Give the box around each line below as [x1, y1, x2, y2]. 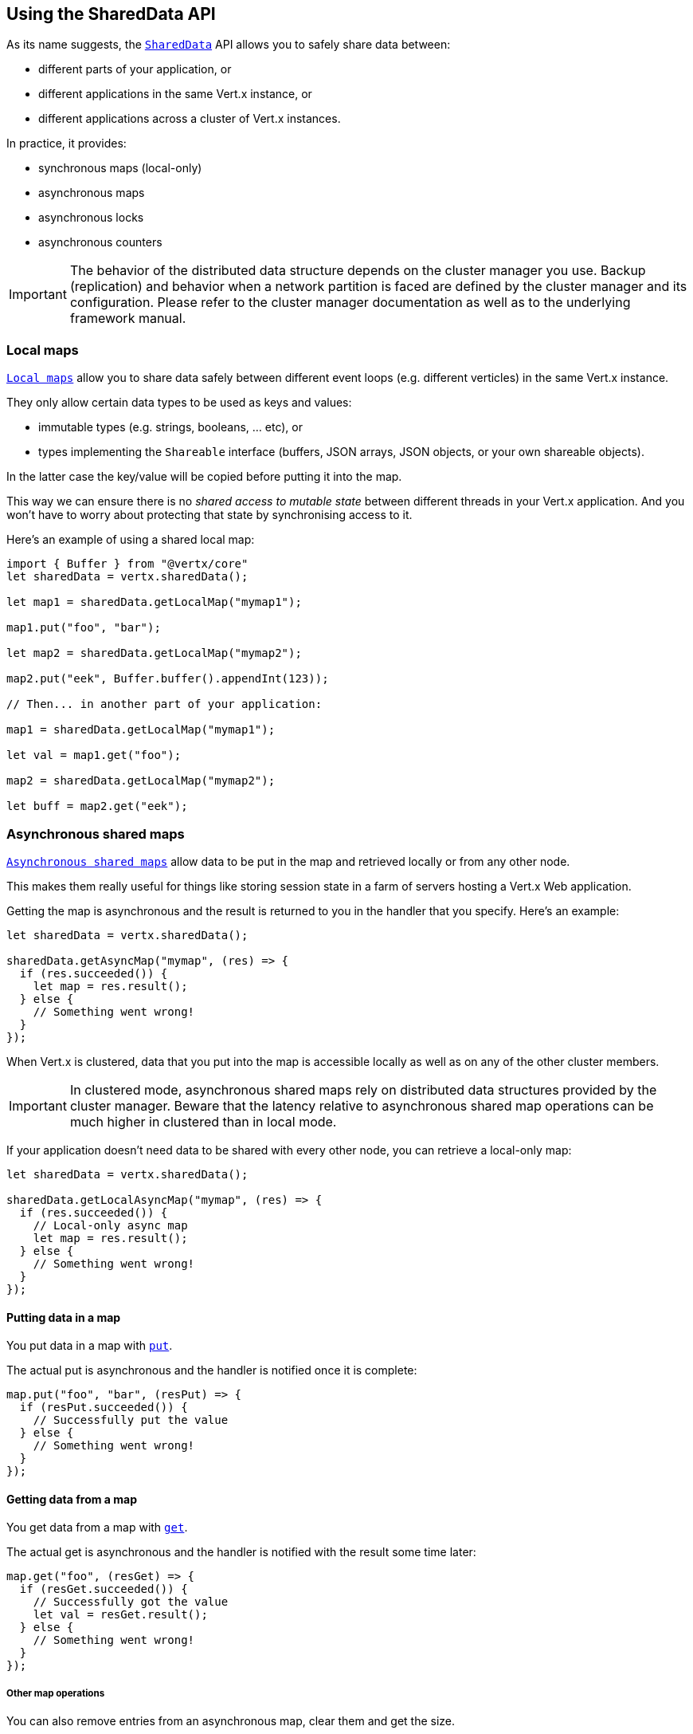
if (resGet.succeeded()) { [19, 1583, 188, 1596]
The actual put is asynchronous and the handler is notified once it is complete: [6, 1363, 417, 1378]
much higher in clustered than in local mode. [69, 1113, 337, 1130]
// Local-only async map [33, 1218, 188, 1232]
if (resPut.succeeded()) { [19, 1401, 188, 1414]
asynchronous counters [38, 235, 162, 250]
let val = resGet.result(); [33, 1608, 208, 1622]
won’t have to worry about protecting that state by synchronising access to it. [6, 508, 413, 522]
